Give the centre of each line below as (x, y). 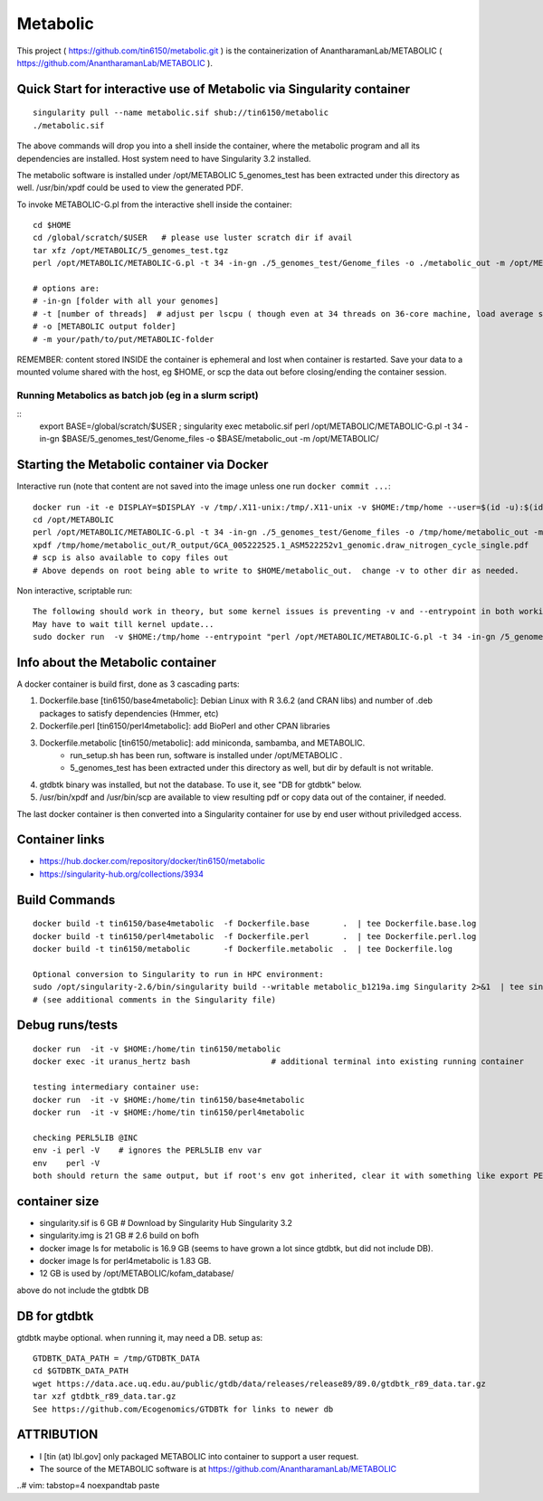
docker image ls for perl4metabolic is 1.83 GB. (125, 1260)
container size (58, 1201)
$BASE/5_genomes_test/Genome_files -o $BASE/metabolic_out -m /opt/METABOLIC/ (220, 439)
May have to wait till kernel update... (124, 624)
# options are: (67, 289)
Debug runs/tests (67, 1026)
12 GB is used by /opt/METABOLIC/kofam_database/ (137, 1273)
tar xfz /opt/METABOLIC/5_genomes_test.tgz (131, 250)
